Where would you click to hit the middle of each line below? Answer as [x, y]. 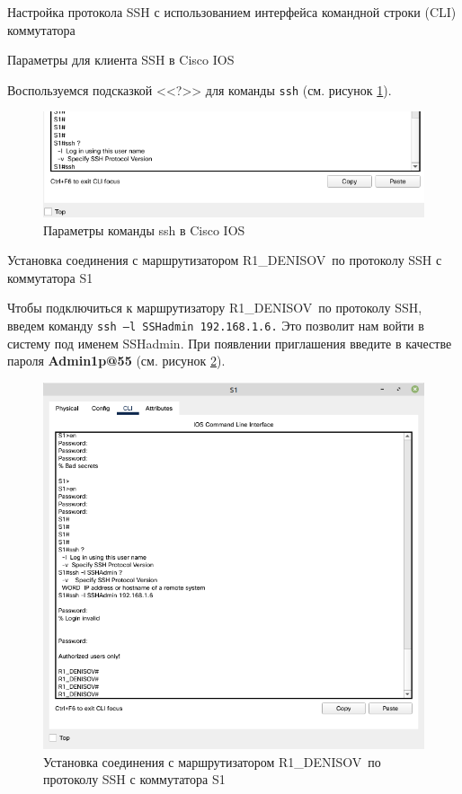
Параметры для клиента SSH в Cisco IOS [121, 60]
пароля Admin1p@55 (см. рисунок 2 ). [116, 361]
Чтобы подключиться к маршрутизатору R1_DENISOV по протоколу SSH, [215, 308]
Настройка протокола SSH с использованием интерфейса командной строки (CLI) [232, 12]
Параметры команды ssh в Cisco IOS [144, 229]
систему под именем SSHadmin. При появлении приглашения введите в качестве [230, 343]
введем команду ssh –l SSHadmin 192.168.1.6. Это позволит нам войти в [216, 325]
